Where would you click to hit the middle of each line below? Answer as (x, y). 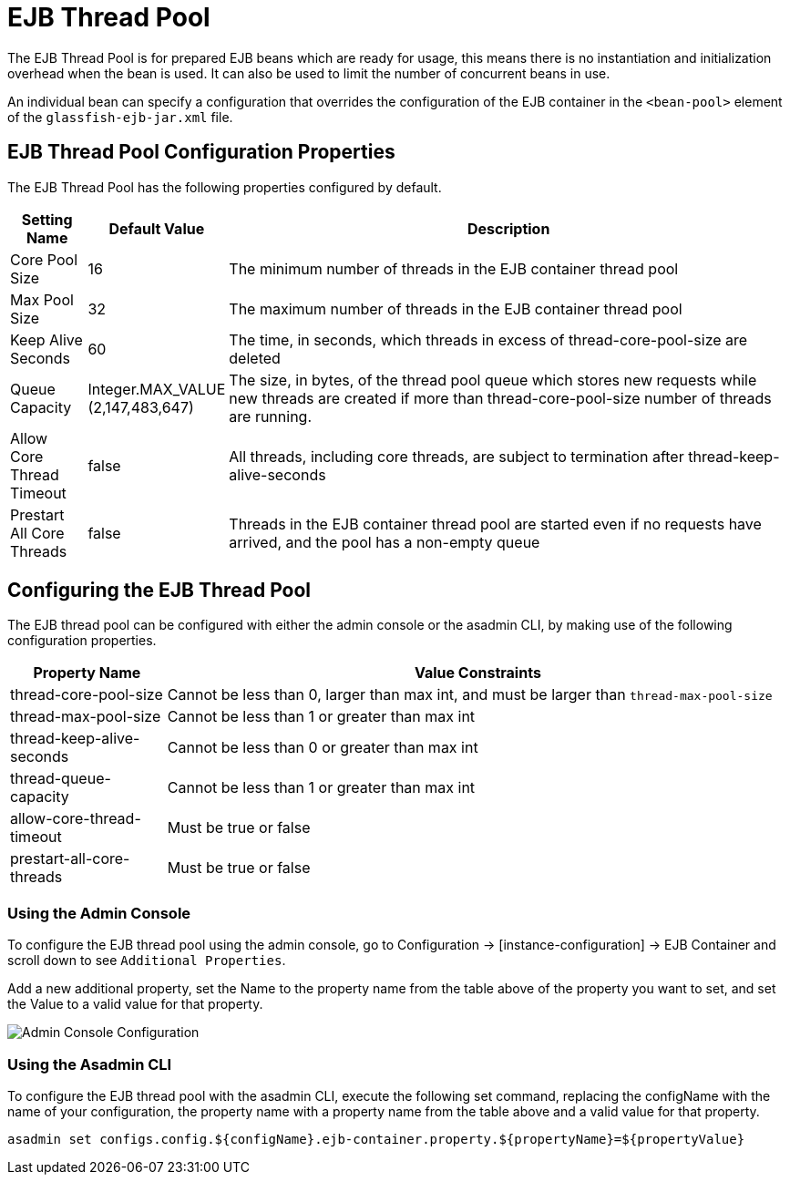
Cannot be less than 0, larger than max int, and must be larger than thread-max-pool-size (470, 695)
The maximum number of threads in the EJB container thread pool (456, 308)
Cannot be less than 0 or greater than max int (323, 748)
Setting (47, 219)
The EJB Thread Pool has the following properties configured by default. (225, 187)
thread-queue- (61, 779)
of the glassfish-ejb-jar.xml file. (120, 117)
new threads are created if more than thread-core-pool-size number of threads (500, 398)
